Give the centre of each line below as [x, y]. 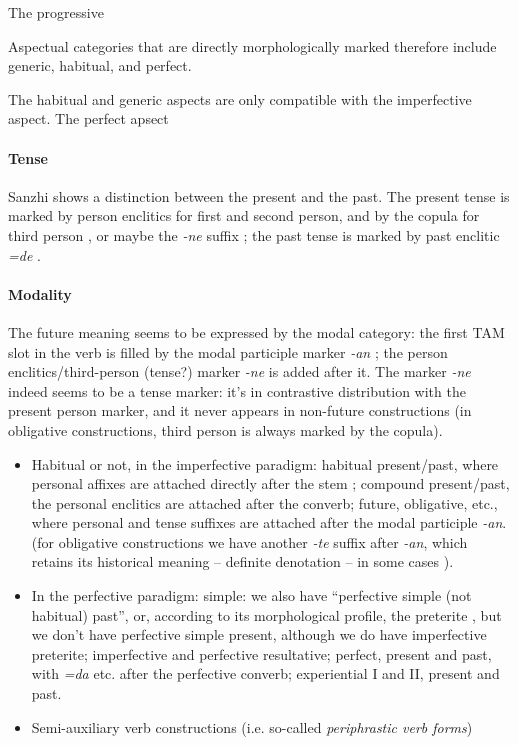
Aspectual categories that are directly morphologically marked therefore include [252, 45]
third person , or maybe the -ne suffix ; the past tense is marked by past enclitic [254, 234]
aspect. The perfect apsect [88, 118]
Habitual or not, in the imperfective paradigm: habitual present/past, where [265, 463]
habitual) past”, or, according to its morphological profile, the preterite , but [266, 614]
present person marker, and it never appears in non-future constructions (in [240, 410]
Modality [40, 293]
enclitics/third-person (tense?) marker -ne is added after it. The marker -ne [239, 371]
